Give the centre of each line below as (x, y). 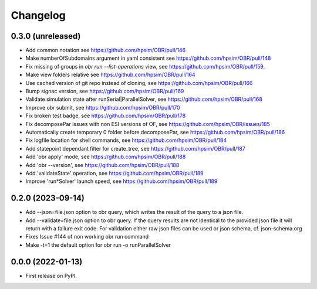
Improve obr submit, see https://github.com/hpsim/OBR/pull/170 (103, 107)
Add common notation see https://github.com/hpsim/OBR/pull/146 (106, 50)
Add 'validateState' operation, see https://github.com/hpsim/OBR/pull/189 (114, 173)
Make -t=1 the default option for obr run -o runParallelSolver (98, 245)
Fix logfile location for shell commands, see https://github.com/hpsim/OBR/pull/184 (126, 140)
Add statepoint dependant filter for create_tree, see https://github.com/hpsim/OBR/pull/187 (136, 148)
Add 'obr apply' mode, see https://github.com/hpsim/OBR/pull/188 (106, 157)
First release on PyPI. (51, 276)
